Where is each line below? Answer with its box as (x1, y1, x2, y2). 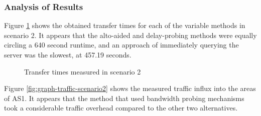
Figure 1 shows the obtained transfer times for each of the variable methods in (4, 20, 245, 30)
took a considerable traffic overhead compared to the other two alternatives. (4, 102, 238, 113)
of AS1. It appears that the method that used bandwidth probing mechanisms (4, 92, 244, 103)
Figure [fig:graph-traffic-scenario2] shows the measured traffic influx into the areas (4, 83, 256, 93)
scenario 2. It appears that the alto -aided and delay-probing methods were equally (4, 29, 257, 40)
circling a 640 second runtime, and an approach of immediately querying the (4, 39, 239, 50)
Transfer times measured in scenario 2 (24, 66, 141, 76)
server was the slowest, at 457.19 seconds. (4, 49, 132, 59)
